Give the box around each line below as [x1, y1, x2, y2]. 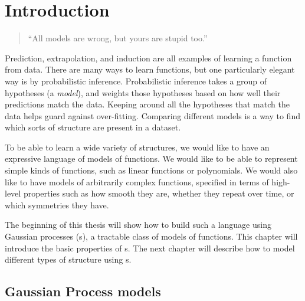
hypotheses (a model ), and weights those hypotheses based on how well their [5, 86, 281, 99]
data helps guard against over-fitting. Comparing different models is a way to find [5, 109, 300, 122]
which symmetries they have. [5, 198, 109, 211]
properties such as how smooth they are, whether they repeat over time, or [23, 187, 294, 199]
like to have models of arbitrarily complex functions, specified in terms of [5, 175, 269, 188]
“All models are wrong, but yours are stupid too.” [28, 32, 208, 44]
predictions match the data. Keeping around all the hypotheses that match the [5, 98, 290, 110]
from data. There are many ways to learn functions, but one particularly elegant [5, 63, 295, 76]
